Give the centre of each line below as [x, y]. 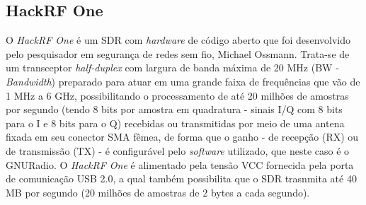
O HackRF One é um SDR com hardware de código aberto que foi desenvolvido [178, 40]
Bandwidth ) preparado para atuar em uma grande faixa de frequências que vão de [183, 81]
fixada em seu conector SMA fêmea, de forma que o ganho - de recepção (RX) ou [182, 137]
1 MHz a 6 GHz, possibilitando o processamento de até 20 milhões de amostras [177, 95]
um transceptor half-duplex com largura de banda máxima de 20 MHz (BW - [172, 68]
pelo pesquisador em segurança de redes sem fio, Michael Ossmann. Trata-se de [178, 53]
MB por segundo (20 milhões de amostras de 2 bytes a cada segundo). [158, 192]
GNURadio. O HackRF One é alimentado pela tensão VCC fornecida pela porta [180, 164]
